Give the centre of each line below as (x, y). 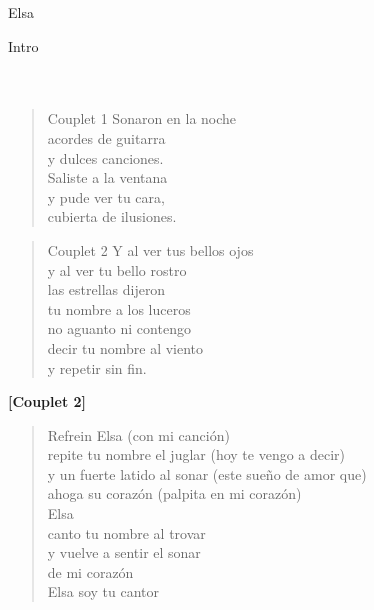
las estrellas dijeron (106, 289)
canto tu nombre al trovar (126, 532)
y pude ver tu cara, (106, 196)
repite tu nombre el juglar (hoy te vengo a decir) (196, 454)
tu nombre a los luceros (119, 308)
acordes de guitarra (106, 137)
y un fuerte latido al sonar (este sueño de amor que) (207, 473)
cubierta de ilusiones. (112, 216)
